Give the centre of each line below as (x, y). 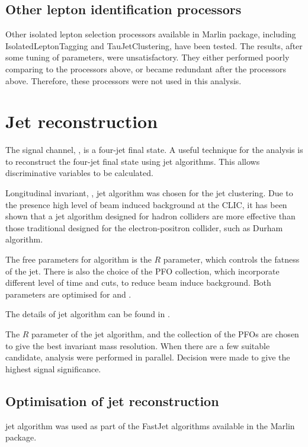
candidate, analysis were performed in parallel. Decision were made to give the (148, 357)
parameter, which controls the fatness (231, 259)
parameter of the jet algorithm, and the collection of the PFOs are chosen (165, 334)
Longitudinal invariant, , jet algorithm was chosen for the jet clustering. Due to (149, 193)
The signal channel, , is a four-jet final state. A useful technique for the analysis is (154, 150)
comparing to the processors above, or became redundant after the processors (146, 68)
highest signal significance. (53, 368)
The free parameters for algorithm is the (78, 259)
